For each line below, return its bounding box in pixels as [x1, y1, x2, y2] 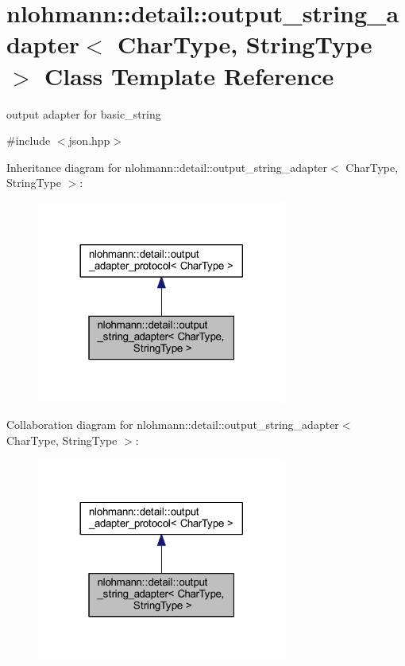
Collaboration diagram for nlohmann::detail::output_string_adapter [6, 416, 339, 433]
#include [6, 132, 51, 149]
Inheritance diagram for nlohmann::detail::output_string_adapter [6, 158, 328, 175]
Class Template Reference [44, 59, 334, 92]
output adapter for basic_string [6, 105, 161, 122]
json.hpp [68, 132, 110, 149]
